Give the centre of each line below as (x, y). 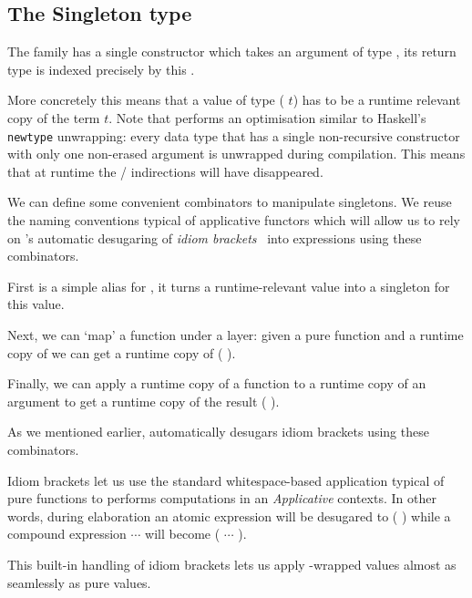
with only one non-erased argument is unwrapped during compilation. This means (236, 154)
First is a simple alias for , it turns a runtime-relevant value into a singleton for (229, 286)
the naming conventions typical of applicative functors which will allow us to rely (234, 220)
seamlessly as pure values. (79, 582)
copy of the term (54, 117)
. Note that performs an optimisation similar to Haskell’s (267, 117)
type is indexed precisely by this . (101, 69)
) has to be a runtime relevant (377, 100)
